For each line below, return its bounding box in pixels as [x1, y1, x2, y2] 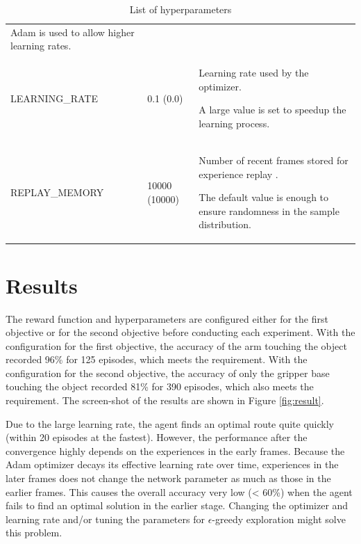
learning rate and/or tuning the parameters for [6, 511, 205, 526]
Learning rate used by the [199, 65, 309, 80]
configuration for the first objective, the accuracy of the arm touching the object [6, 338, 347, 353]
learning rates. [10, 38, 72, 53]
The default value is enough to [199, 190, 329, 205]
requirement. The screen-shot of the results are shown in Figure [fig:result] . [6, 393, 324, 408]
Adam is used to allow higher [10, 24, 135, 39]
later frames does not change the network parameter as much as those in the [6, 471, 331, 486]
